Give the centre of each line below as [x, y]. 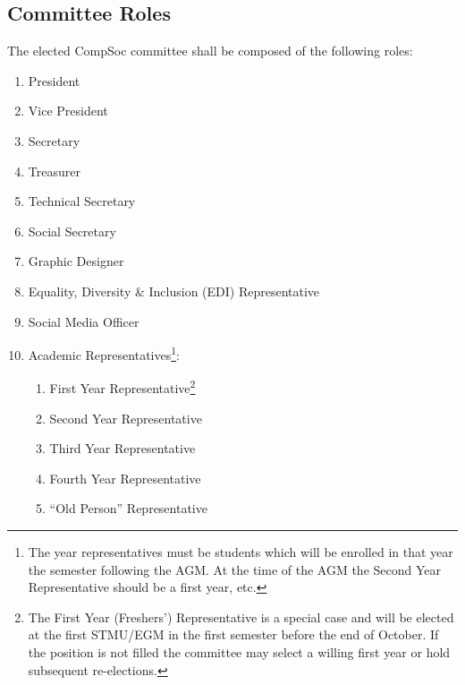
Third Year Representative [123, 448]
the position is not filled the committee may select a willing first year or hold [239, 651]
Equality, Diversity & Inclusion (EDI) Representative [174, 291]
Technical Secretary [82, 201]
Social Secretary [72, 231]
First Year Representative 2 [123, 387]
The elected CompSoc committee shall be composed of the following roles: [210, 51]
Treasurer [54, 171]
